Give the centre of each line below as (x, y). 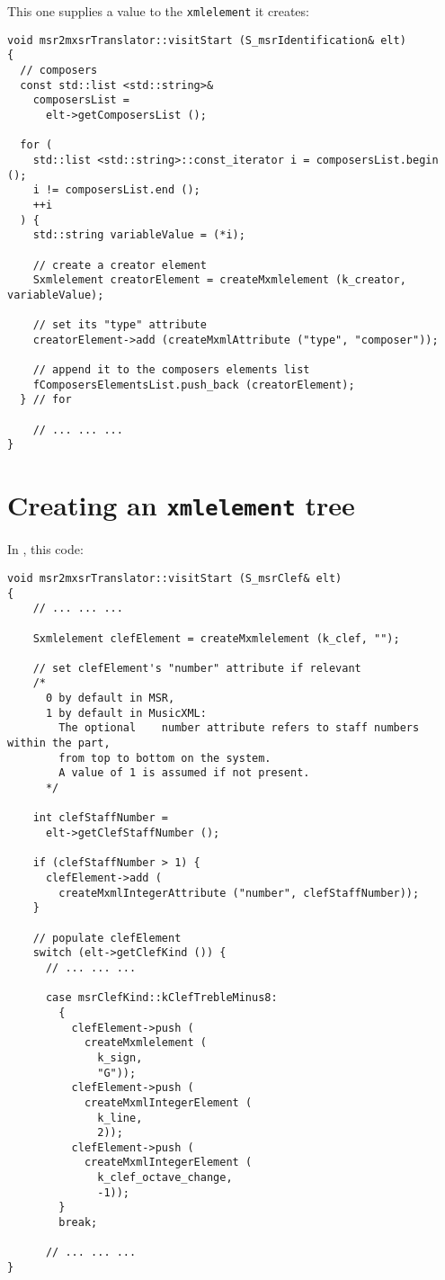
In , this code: (45, 549)
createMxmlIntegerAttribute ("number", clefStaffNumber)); (239, 893)
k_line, (120, 1118)
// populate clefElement (107, 938)
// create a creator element (120, 265)
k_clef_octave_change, (165, 1178)
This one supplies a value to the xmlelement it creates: (158, 11)
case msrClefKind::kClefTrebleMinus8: (161, 998)
